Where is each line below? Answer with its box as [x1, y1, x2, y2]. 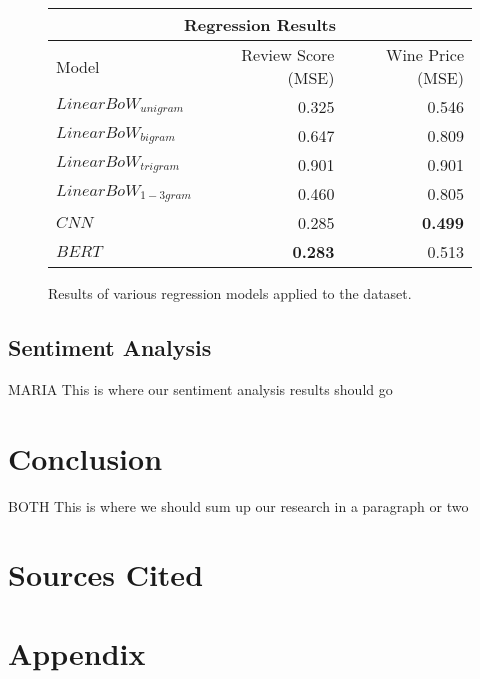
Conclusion [8, 437, 163, 478]
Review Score [241, 43, 335, 66]
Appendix [8, 632, 146, 673]
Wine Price [385, 43, 464, 66]
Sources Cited [8, 554, 204, 595]
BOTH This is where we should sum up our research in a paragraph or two [8, 495, 469, 516]
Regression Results [184, 13, 336, 36]
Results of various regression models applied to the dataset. [48, 283, 412, 303]
